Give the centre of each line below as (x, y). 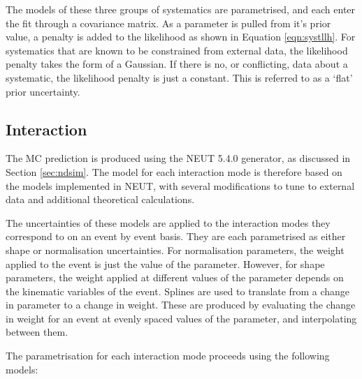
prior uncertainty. (43, 91)
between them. (37, 332)
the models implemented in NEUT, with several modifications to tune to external (180, 185)
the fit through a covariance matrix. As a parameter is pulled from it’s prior (168, 23)
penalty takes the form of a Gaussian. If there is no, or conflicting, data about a (177, 64)
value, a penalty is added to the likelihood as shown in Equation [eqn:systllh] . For (181, 37)
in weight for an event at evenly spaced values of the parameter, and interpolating (181, 318)
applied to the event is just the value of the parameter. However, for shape (165, 263)
